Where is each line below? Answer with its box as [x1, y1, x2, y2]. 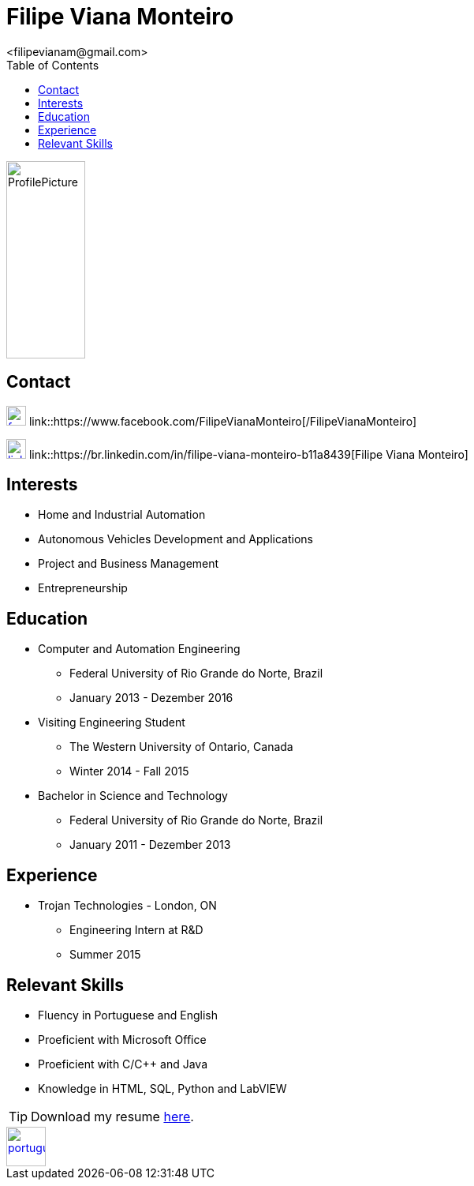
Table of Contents [6, 58, 99, 72]
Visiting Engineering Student [38, 715, 185, 730]
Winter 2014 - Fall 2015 [69, 764, 189, 779]
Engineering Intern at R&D [69, 923, 203, 937]
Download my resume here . [31, 1108, 194, 1124]
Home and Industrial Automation [38, 508, 206, 522]
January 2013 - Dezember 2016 [69, 691, 233, 705]
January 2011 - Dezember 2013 [69, 838, 231, 852]
